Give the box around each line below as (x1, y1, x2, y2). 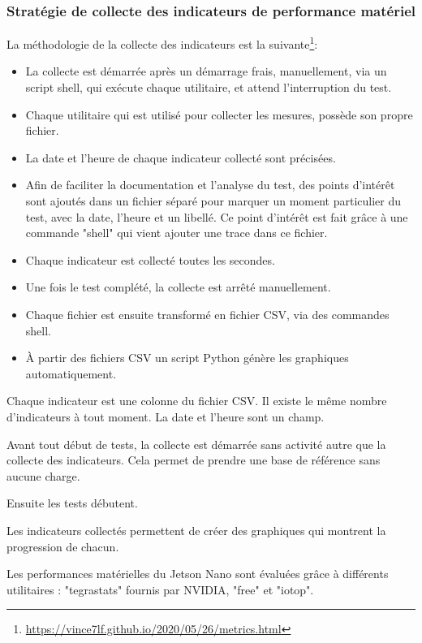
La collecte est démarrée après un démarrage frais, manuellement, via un (25, 63, 387, 80)
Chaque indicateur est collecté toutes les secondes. (25, 251, 275, 268)
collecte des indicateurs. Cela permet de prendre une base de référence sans (6, 451, 381, 468)
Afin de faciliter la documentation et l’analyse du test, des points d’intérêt (25, 176, 395, 193)
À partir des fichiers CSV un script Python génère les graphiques (25, 349, 349, 366)
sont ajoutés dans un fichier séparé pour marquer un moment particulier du (25, 192, 402, 209)
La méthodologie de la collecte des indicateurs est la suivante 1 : (6, 33, 318, 52)
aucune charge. (6, 467, 80, 484)
